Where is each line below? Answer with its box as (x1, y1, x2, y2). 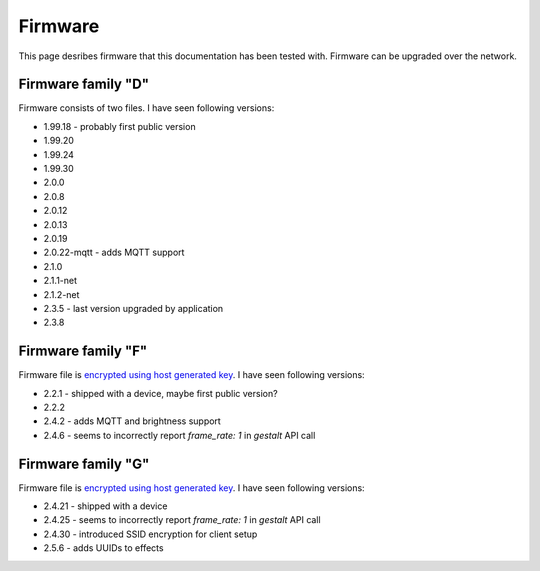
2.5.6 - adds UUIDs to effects (43, 542, 164, 554)
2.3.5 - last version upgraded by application (43, 302, 224, 314)
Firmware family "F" (18, 343, 148, 360)
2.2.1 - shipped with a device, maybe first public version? (43, 387, 279, 399)
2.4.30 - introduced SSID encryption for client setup (43, 528, 258, 540)
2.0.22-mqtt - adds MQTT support (43, 246, 185, 259)
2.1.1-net (43, 275, 78, 287)
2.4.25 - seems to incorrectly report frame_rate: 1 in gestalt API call (43, 514, 321, 526)
